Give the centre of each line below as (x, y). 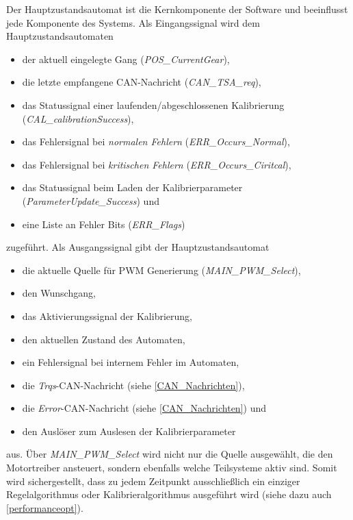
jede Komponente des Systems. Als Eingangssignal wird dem (133, 22)
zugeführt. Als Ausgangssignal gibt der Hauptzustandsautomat (138, 247)
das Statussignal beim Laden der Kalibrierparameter (132, 187)
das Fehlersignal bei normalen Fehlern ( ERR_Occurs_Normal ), (156, 141)
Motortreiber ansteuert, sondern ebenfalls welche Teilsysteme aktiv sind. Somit (172, 468)
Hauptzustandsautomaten (60, 36)
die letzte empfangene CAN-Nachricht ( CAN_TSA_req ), (142, 82)
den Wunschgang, (59, 293)
